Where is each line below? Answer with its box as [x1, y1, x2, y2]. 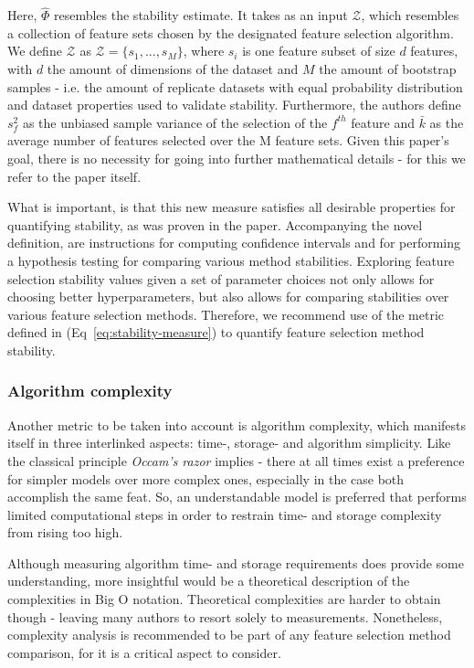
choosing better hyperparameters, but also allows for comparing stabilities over [7, 287, 449, 306]
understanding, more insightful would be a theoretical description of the [7, 571, 410, 590]
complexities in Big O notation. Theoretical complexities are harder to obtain [7, 589, 441, 609]
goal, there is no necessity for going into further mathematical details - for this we [7, 148, 466, 167]
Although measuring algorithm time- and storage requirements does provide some [7, 553, 464, 572]
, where [183, 41, 225, 60]
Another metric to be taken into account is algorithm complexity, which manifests [7, 415, 466, 434]
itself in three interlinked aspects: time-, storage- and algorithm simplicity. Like [7, 433, 451, 452]
